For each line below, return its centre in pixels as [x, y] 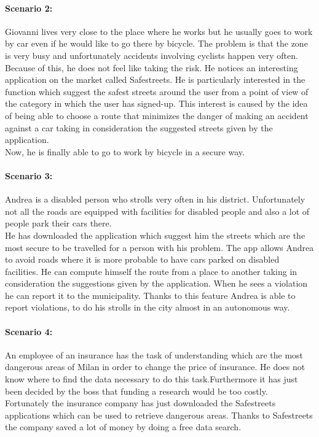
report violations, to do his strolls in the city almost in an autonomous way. [148, 307]
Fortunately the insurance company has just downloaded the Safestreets [140, 403]
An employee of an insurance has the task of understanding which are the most [154, 354]
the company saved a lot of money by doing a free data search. [123, 427]
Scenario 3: [29, 175]
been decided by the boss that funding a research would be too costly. [136, 391]
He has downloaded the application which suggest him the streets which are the [155, 235]
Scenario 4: [29, 331]
